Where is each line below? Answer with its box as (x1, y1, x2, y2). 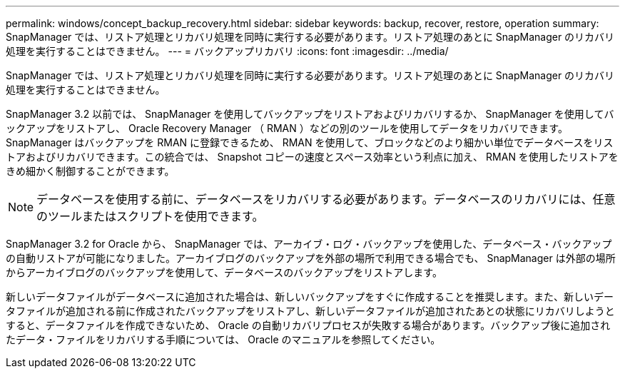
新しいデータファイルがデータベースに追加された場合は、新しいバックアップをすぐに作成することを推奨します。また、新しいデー (6, 290, 614, 303)
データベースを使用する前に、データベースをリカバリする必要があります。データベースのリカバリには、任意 (36, 192, 616, 206)
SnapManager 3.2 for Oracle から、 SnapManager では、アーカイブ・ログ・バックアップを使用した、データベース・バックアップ (6, 238, 612, 250)
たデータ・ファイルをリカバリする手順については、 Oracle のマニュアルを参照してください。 (6, 333, 441, 345)
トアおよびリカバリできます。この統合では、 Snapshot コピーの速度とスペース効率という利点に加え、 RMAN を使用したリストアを (6, 151, 619, 163)
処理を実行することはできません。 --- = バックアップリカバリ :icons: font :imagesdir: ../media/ (6, 45, 449, 57)
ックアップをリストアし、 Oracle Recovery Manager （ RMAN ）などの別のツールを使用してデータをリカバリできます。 (6, 122, 568, 134)
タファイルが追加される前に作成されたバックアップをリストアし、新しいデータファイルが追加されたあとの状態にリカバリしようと (6, 305, 615, 317)
